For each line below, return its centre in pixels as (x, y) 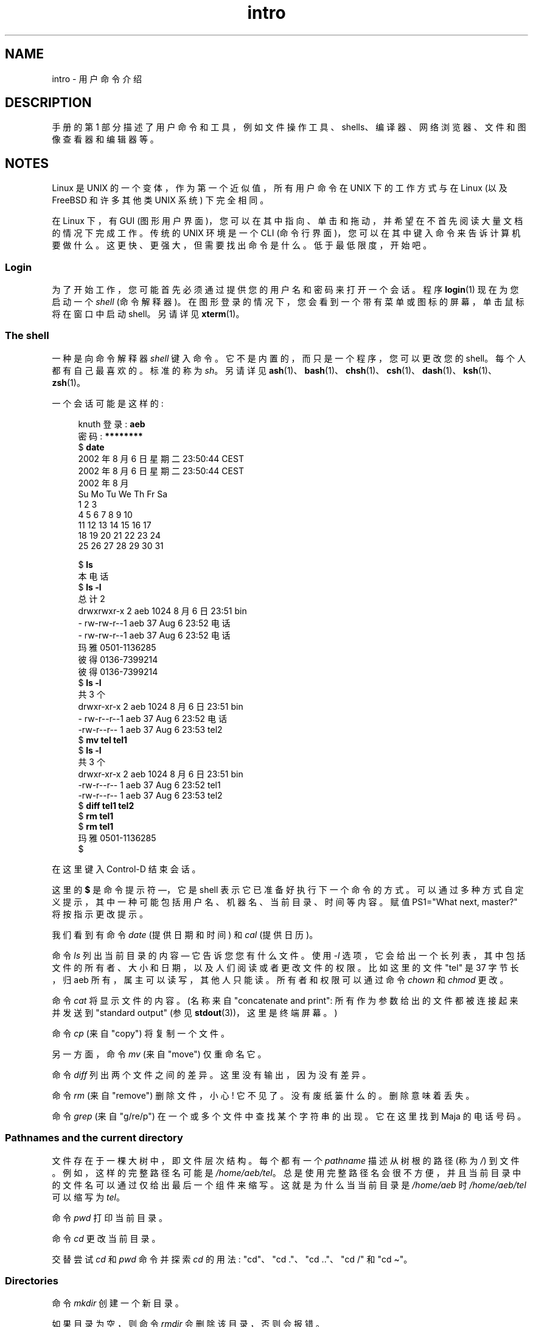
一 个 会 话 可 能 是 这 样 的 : (108, 403)
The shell (27, 336)
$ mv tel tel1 (103, 740)
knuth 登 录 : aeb (112, 424)
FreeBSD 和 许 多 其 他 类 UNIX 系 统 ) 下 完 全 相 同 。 (160, 200)
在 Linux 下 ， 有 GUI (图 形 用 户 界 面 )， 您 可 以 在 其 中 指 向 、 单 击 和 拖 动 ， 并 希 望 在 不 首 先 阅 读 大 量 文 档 (287, 221)
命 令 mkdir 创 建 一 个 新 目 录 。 (118, 1303)
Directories (32, 1280)
